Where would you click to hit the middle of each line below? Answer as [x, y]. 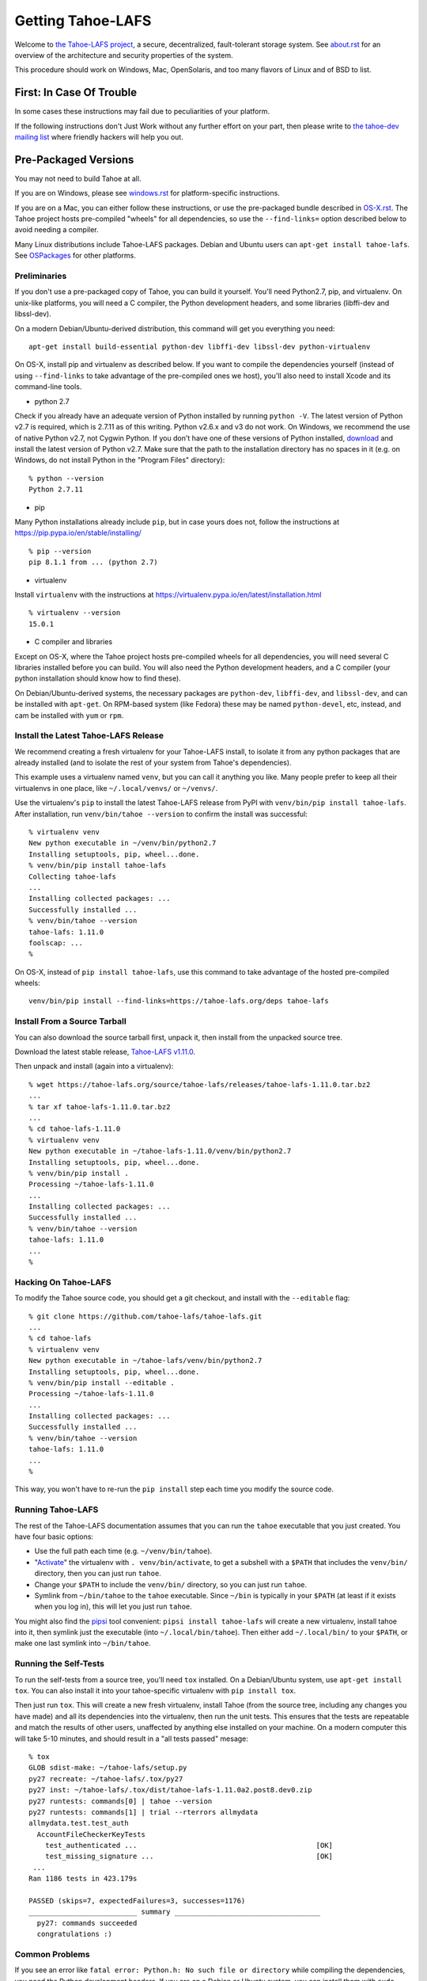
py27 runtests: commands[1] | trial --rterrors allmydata [144, 1812]
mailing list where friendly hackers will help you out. [99, 137]
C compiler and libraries [74, 642]
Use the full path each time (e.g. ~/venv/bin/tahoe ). [123, 1551]
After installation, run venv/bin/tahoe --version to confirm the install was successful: [161, 814]
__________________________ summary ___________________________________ [175, 1912]
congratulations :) [74, 1934]
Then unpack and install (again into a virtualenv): [94, 1067]
